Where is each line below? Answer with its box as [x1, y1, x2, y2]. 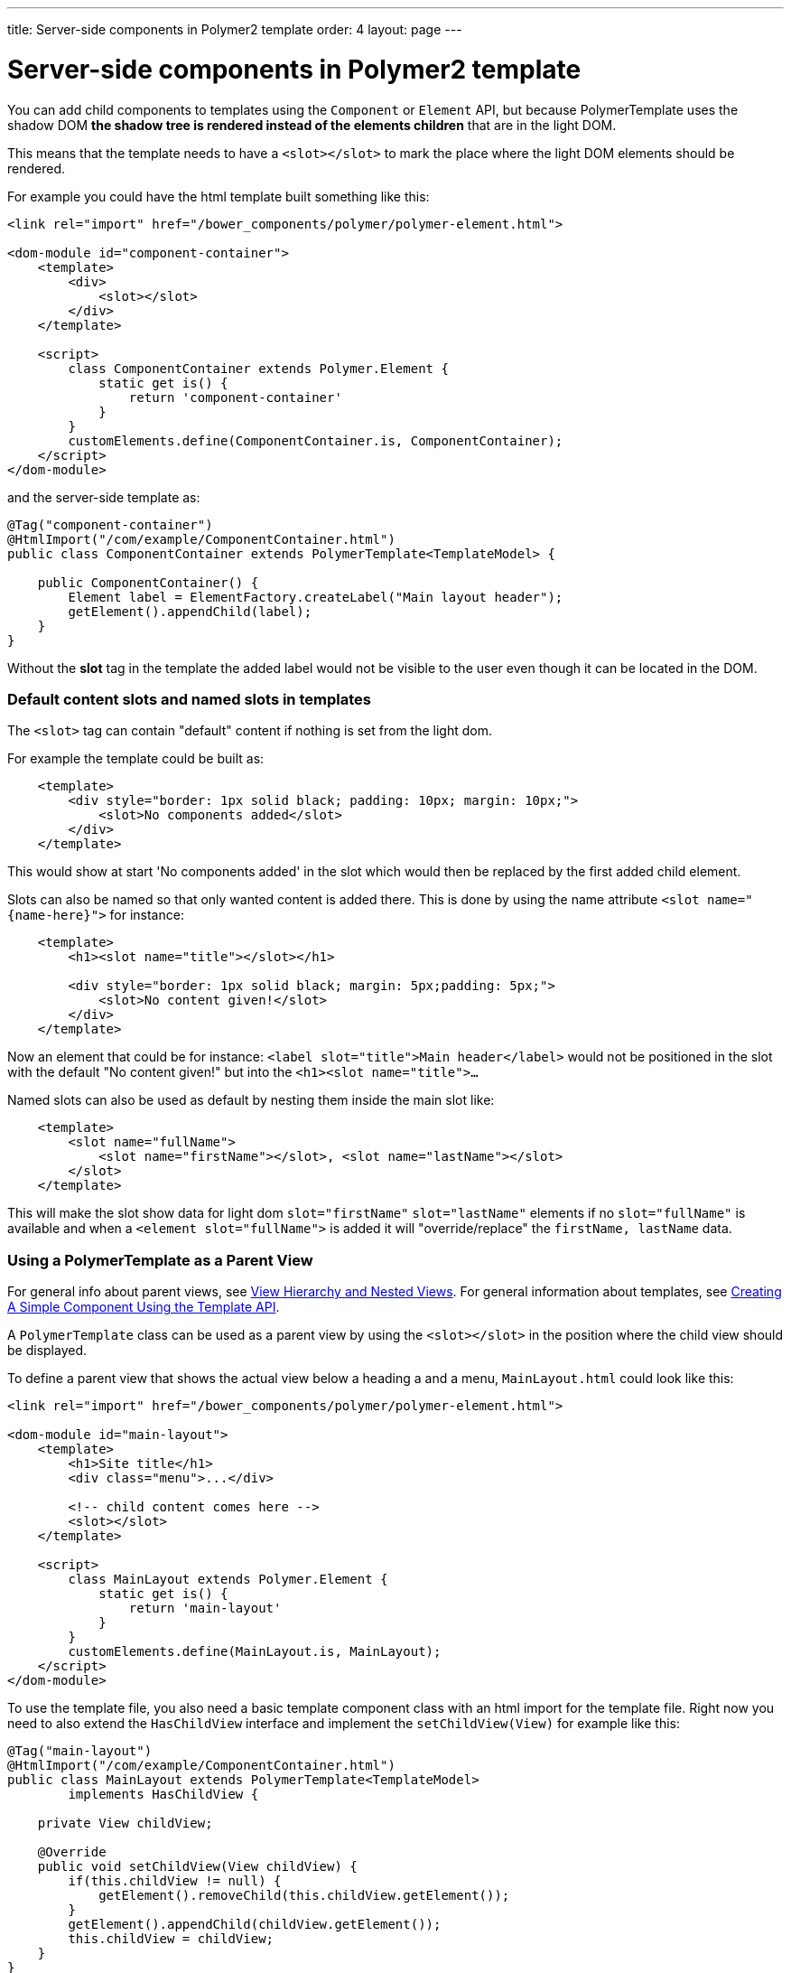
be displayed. [7, 1342, 88, 1358]
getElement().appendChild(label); [68, 603, 312, 619]
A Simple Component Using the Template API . [7, 1299, 280, 1314]
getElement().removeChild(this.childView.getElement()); [98, 1888, 510, 1903]
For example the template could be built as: [7, 751, 265, 767]
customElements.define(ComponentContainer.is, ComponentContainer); [68, 433, 563, 448]
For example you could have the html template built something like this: [7, 188, 430, 204]
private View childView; [37, 1816, 213, 1830]
